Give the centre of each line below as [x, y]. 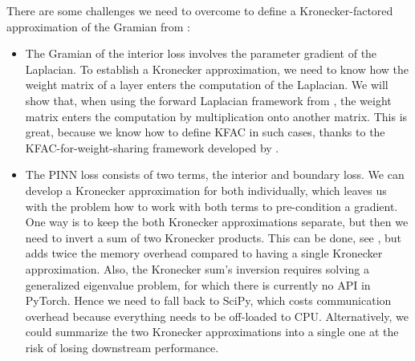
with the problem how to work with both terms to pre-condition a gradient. [212, 206]
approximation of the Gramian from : [98, 26]
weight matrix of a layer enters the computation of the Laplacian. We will [207, 85]
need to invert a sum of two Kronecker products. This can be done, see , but [214, 237]
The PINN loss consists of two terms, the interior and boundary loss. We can [215, 174]
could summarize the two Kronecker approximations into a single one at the [212, 332]
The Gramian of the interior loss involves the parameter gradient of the [201, 53]
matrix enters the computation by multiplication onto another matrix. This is [216, 116]
